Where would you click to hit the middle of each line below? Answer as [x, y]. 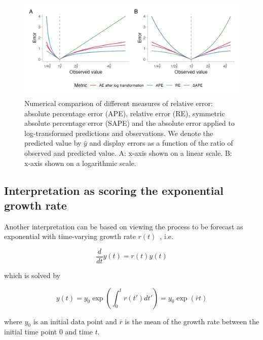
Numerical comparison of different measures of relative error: [119, 103]
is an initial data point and [75, 321]
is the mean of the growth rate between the [192, 321]
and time [79, 332]
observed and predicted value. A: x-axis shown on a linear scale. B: [128, 152]
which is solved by [32, 275]
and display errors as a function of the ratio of [161, 143]
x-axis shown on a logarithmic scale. [80, 163]
